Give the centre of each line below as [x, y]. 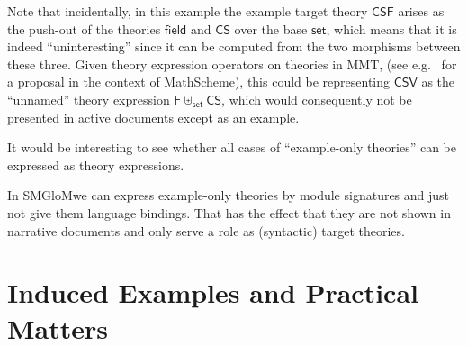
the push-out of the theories [84, 28]
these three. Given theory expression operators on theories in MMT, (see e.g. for [232, 64]
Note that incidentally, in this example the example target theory [188, 11]
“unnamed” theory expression [89, 99]
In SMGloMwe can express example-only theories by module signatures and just [229, 195]
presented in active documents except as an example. [153, 117]
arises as [421, 11]
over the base [271, 28]
